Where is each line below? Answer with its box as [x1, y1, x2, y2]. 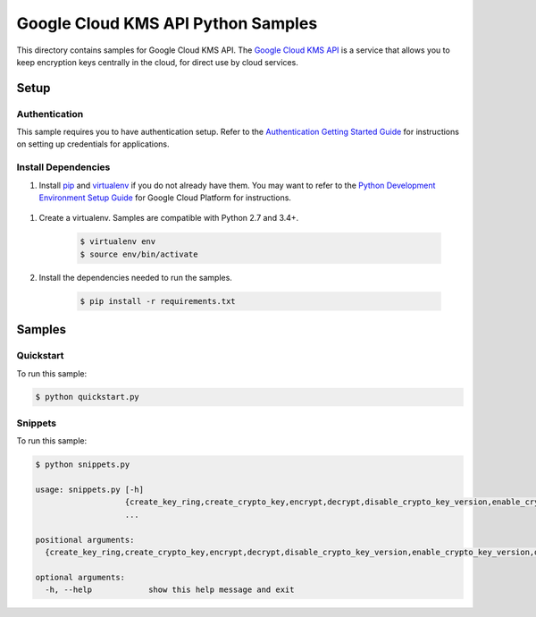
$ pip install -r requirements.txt [80, 296, 236, 306]
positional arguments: [35, 535, 135, 545]
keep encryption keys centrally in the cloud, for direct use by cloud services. [16, 56, 298, 67]
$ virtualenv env [80, 237, 156, 247]
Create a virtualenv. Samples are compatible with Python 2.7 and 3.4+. [38, 213, 299, 224]
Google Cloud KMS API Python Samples [16, 13, 318, 33]
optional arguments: [35, 572, 125, 582]
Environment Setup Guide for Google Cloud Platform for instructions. [38, 192, 292, 203]
